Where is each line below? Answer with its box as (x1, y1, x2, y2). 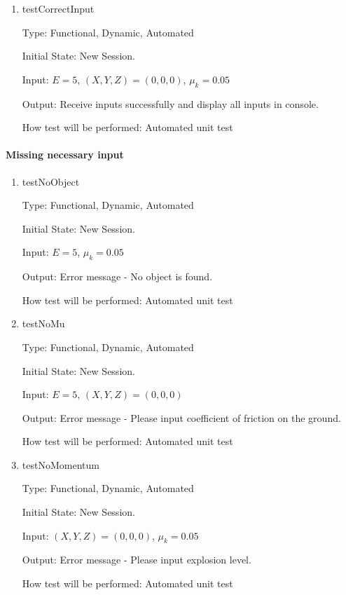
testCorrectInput (22, 1, 95, 15)
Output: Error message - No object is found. (22, 269, 213, 284)
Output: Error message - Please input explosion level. (22, 552, 251, 567)
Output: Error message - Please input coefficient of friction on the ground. (22, 410, 341, 425)
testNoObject (22, 174, 80, 189)
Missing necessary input (6, 147, 124, 162)
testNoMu (22, 316, 65, 331)
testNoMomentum (22, 457, 99, 472)
